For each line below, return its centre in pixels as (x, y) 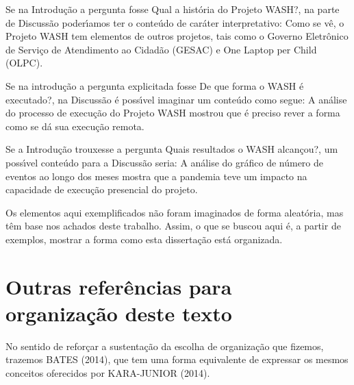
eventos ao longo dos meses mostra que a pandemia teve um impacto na (156, 176)
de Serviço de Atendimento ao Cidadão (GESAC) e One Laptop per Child (161, 49)
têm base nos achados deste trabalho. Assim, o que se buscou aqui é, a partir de (173, 226)
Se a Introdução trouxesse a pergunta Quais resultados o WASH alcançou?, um (172, 149)
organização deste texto (119, 313)
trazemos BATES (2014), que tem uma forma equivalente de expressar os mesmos (177, 359)
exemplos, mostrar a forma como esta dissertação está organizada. (144, 239)
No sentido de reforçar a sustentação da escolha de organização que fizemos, (165, 346)
